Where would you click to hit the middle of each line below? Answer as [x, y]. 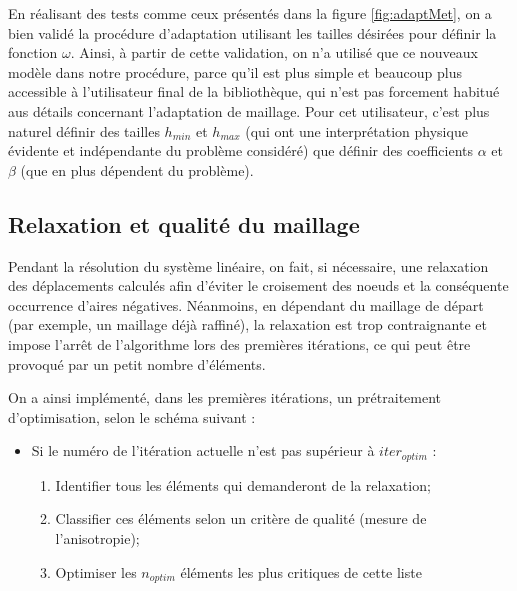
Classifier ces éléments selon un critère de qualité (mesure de [241, 518]
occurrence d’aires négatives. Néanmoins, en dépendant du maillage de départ [246, 304]
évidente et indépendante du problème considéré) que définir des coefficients [241, 150]
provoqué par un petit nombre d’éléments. [137, 363]
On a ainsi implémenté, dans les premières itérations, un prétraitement [225, 397]
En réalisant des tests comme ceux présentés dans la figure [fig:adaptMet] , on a [250, 13]
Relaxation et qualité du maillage [184, 223]
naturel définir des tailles [84, 130]
